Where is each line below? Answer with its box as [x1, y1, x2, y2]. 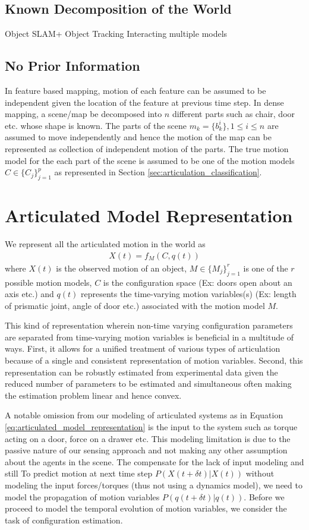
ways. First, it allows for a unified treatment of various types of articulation [5, 342, 280, 355]
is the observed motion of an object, [56, 261, 187, 274]
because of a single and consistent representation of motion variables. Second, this [5, 354, 303, 367]
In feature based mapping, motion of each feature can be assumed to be [5, 84, 266, 96]
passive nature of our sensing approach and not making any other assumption [5, 444, 288, 456]
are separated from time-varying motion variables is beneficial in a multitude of [5, 330, 294, 343]
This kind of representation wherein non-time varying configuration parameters [5, 319, 293, 332]
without [245, 467, 275, 479]
